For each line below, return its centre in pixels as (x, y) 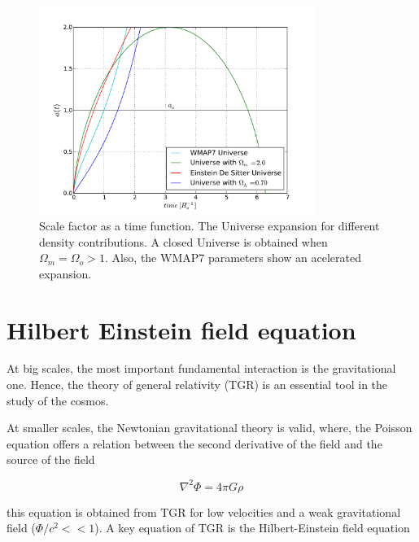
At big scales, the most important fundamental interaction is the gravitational (201, 368)
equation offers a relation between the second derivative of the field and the (194, 443)
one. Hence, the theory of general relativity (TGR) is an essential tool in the (197, 385)
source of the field (51, 459)
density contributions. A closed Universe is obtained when (183, 241)
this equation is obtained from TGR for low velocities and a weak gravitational (204, 511)
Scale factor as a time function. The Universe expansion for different (209, 225)
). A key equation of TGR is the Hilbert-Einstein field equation (252, 528)
